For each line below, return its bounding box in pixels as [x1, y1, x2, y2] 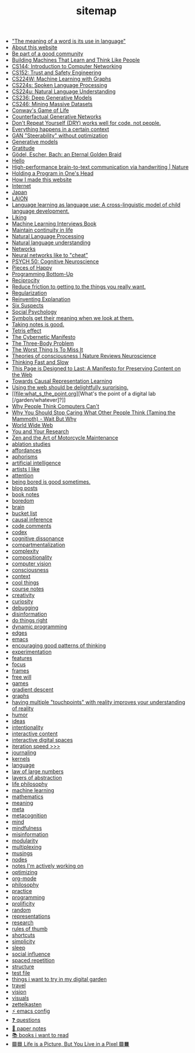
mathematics [11, 793, 44, 801]
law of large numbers [11, 768, 64, 775]
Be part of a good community [11, 50, 84, 57]
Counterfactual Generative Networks [11, 113, 102, 120]
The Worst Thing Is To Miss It [11, 346, 84, 353]
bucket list [11, 510, 37, 517]
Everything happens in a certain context [11, 126, 109, 133]
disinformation [11, 610, 47, 617]
